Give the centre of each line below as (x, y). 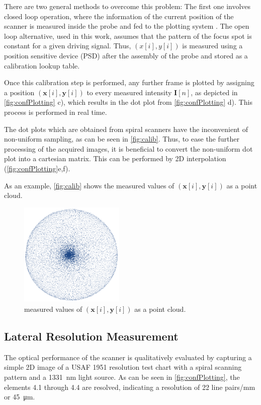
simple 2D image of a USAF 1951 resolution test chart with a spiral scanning (123, 367)
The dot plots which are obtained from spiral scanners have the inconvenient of (126, 129)
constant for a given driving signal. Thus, (68, 46)
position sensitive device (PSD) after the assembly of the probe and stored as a (126, 55)
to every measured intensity (129, 92)
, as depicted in (214, 92)
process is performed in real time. (56, 112)
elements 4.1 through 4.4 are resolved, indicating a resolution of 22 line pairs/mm (130, 387)
